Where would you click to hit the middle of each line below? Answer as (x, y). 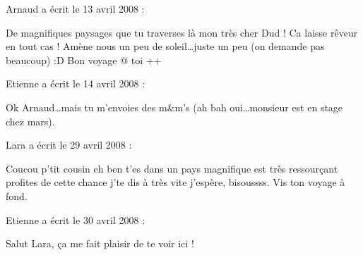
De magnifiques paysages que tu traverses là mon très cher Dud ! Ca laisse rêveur (182, 32)
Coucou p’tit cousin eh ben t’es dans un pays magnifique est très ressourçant (172, 168)
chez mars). (30, 121)
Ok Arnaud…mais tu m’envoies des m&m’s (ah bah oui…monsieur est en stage (174, 107)
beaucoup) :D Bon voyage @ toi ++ (84, 60)
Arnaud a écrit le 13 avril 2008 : (75, 8)
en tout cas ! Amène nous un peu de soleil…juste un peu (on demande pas (165, 46)
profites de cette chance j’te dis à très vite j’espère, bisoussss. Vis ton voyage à (175, 182)
